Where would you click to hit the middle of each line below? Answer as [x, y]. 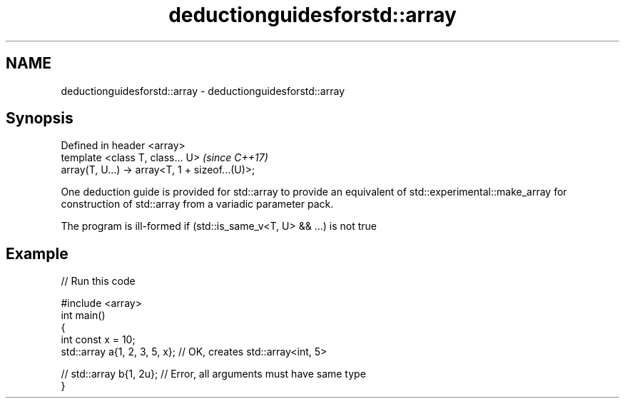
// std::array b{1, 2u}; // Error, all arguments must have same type [213, 374]
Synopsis [40, 118]
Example [37, 253]
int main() [83, 315]
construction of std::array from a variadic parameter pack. [197, 204]
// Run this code [98, 281]
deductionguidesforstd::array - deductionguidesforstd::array [203, 91]
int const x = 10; [98, 340]
